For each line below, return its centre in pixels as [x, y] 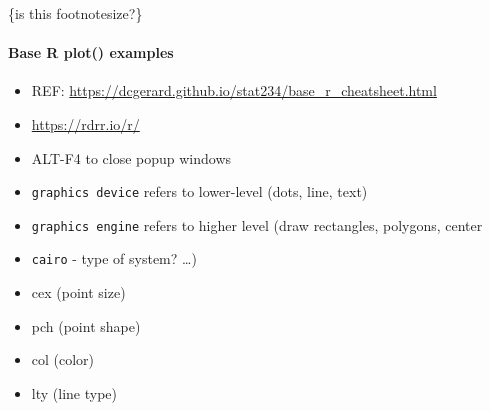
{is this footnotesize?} [75, 13]
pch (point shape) [86, 325]
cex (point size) [78, 292]
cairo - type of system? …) [114, 258]
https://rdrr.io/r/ [85, 123]
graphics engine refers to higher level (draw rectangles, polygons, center [257, 224]
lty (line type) [74, 392]
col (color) [63, 359]
